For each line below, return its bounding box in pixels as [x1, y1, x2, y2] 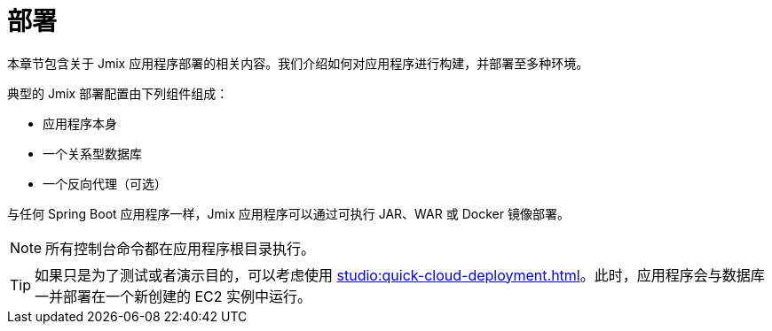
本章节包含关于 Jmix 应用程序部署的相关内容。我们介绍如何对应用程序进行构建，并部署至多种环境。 [7, 55, 589, 71]
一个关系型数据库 [43, 145, 142, 161]
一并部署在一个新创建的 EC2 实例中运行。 [35, 287, 312, 305]
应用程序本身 [43, 115, 117, 131]
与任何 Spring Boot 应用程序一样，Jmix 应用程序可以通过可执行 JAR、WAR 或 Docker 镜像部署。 [7, 205, 570, 221]
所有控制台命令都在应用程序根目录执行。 [45, 239, 316, 258]
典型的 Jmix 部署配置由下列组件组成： [7, 85, 229, 101]
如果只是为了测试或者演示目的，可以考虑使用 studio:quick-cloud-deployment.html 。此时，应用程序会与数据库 [35, 266, 765, 284]
